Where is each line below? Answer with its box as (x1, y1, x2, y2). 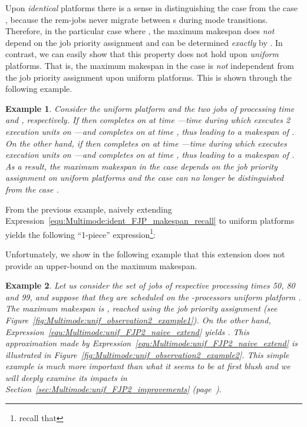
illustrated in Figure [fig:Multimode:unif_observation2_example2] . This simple (5, 348, 289, 360)
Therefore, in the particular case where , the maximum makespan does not (5, 25, 275, 37)
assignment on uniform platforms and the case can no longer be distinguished (5, 171, 284, 184)
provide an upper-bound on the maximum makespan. (5, 259, 197, 272)
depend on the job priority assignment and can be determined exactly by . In (5, 36, 283, 48)
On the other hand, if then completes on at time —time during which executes (5, 137, 287, 149)
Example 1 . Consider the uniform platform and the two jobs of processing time (5, 102, 295, 114)
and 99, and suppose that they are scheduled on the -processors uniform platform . (5, 290, 301, 303)
